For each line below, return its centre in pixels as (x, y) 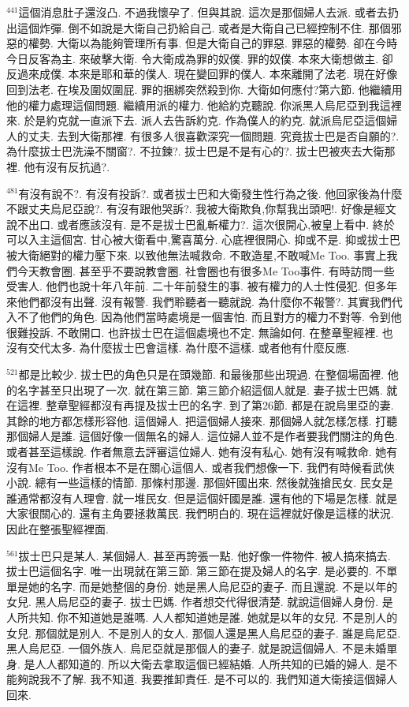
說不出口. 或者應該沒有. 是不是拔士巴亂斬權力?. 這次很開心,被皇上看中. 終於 (201, 224)
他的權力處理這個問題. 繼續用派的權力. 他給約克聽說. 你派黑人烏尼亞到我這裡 (204, 105)
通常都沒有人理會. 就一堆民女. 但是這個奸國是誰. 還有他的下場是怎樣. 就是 (207, 498)
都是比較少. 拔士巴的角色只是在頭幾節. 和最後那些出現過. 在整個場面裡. (201, 374)
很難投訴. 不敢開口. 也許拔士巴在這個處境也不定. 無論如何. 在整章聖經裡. (193, 332)
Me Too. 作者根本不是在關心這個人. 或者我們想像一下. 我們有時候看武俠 (211, 467)
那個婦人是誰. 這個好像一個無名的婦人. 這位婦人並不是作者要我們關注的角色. (202, 436)
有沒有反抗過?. (73, 166)
